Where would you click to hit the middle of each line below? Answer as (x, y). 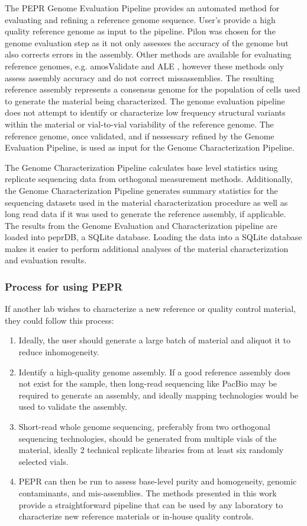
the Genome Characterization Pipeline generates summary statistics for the (141, 190)
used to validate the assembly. (73, 407)
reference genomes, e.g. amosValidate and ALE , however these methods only (145, 66)
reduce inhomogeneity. (59, 352)
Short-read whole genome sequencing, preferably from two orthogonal (144, 427)
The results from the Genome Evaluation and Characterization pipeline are (141, 225)
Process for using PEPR (64, 286)
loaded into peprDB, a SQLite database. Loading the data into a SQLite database (153, 237)
